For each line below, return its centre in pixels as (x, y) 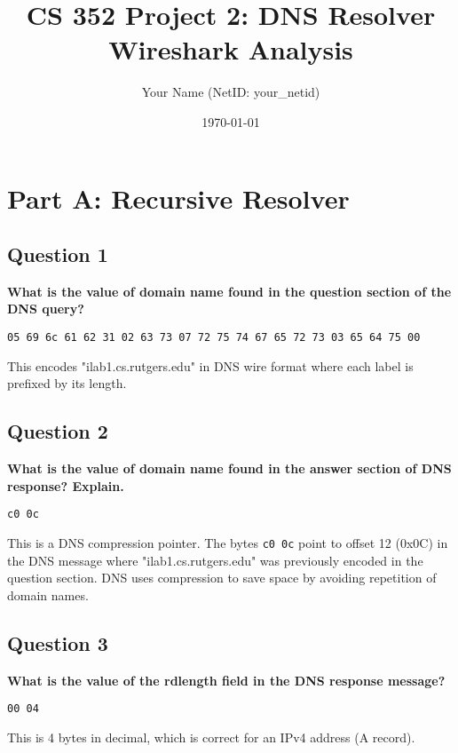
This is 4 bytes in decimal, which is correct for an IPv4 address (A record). (211, 737)
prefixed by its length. (67, 383)
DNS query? (46, 309)
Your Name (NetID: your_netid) (231, 92)
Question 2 (58, 431)
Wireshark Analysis (231, 49)
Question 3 (58, 642)
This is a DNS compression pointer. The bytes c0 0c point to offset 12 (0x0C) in (228, 542)
